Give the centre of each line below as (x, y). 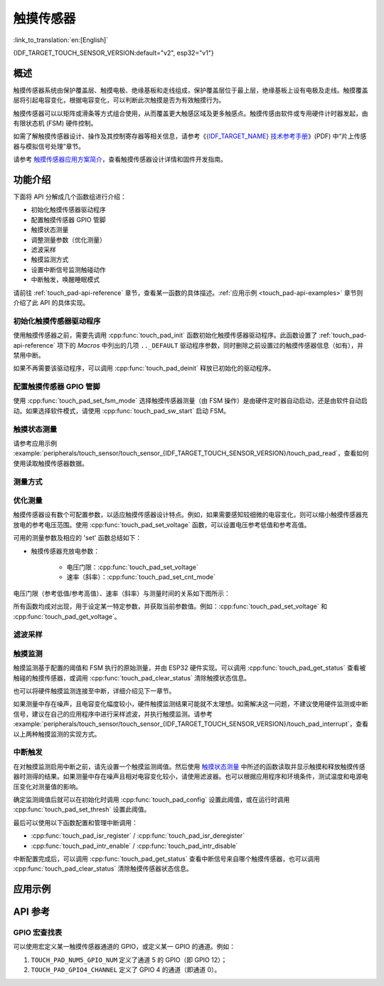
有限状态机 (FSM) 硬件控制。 (55, 123)
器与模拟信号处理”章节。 (49, 146)
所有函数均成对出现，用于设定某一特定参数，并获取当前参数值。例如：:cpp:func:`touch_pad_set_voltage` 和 (170, 606)
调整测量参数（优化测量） (68, 239)
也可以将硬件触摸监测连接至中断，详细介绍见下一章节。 (94, 691)
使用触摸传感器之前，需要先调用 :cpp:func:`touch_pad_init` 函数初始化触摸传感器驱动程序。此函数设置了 (165, 336)
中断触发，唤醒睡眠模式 (65, 280)
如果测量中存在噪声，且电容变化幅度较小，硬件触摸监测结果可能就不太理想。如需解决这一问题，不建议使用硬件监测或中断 (191, 704)
